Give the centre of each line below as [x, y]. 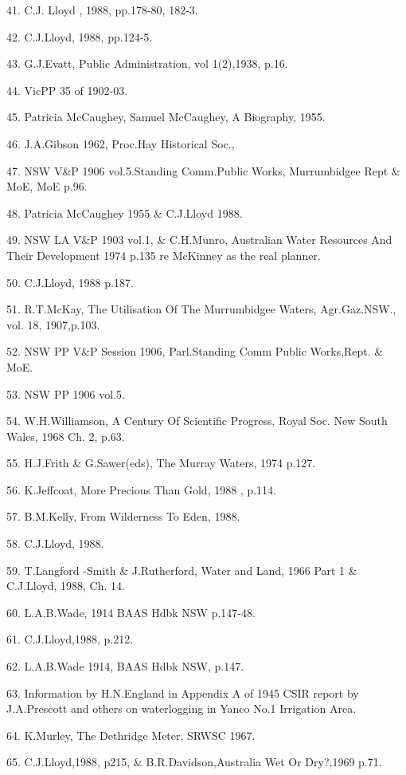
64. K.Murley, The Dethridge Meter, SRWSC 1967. [131, 735]
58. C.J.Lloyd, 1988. [55, 543]
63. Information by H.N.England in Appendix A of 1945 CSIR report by [183, 692]
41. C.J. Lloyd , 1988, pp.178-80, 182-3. [102, 10]
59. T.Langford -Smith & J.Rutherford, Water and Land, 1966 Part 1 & [182, 570]
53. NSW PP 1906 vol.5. [66, 393]
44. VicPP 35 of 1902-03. [67, 90]
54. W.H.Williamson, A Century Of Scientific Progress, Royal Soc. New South [197, 421]
